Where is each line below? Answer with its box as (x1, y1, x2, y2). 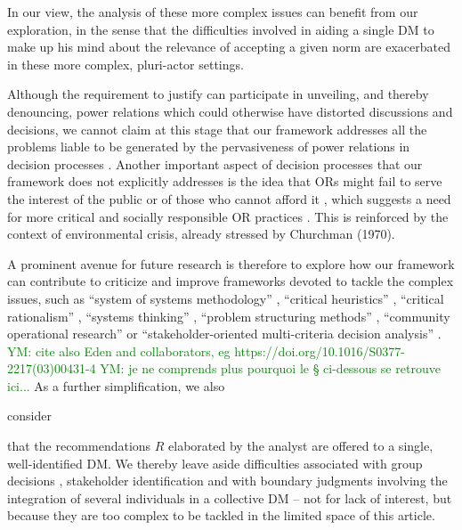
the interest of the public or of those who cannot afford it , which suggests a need (7, 189, 451, 208)
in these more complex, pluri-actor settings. (7, 54, 244, 73)
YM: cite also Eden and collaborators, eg (7, 341, 231, 360)
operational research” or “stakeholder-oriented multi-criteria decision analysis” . (7, 324, 442, 343)
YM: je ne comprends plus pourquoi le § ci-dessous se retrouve (100, 359, 441, 378)
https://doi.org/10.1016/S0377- (234, 341, 406, 360)
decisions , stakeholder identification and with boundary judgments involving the (7, 471, 448, 490)
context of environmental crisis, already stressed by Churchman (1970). (7, 224, 395, 243)
